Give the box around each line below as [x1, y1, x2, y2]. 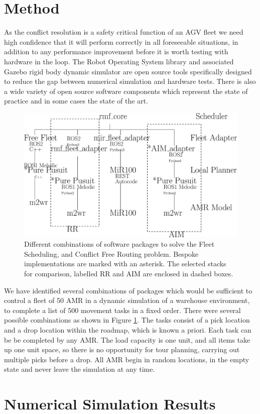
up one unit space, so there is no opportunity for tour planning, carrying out [4, 344, 240, 355]
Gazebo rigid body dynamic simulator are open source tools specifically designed [4, 66, 252, 76]
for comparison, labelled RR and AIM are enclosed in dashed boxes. [24, 268, 233, 279]
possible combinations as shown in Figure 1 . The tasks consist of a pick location [4, 315, 250, 325]
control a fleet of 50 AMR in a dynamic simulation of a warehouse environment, [4, 295, 250, 305]
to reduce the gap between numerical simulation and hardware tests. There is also [4, 76, 256, 86]
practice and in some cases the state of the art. [4, 95, 148, 106]
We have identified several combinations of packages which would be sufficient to [4, 285, 252, 295]
